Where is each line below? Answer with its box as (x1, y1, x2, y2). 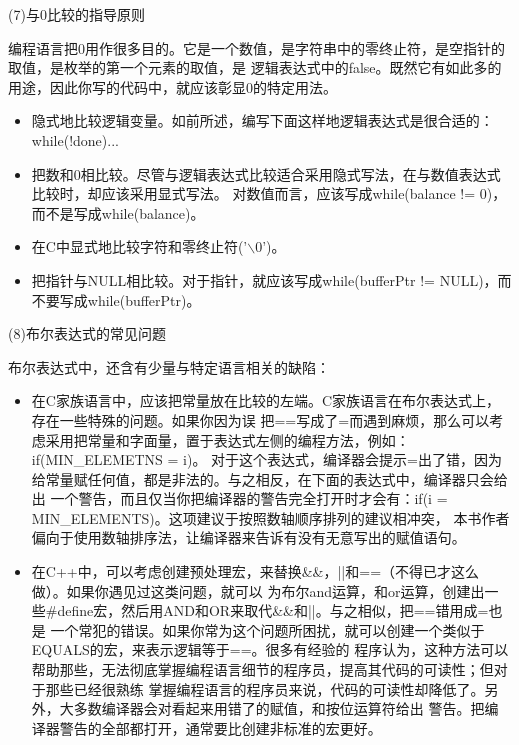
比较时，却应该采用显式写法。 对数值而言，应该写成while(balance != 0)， (31, 183, 507, 204)
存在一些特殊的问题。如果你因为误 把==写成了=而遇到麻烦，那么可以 (31, 409, 490, 430)
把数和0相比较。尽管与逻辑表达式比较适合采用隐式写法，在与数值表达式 (31, 163, 501, 184)
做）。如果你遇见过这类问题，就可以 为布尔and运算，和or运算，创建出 (31, 580, 485, 601)
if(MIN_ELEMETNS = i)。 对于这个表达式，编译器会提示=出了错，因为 (31, 449, 502, 470)
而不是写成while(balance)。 (31, 202, 205, 223)
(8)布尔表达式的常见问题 (8, 323, 166, 344)
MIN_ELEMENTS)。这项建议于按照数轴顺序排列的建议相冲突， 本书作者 (31, 507, 510, 528)
